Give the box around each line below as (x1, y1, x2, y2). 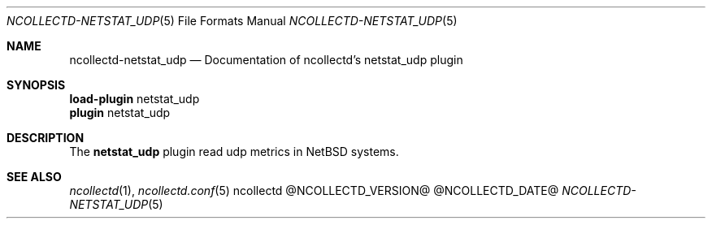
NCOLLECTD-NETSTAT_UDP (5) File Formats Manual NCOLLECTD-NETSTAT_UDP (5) (7, 14, 458, 28)
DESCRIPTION (7, 131, 85, 145)
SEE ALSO (7, 170, 62, 184)
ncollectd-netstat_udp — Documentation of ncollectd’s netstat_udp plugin (69, 53, 463, 67)
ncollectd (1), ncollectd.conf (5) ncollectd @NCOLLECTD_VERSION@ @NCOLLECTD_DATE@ (69, 184, 559, 197)
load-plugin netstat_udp (69, 92, 200, 106)
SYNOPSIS (7, 78, 66, 92)
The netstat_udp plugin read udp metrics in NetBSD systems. (69, 145, 399, 158)
